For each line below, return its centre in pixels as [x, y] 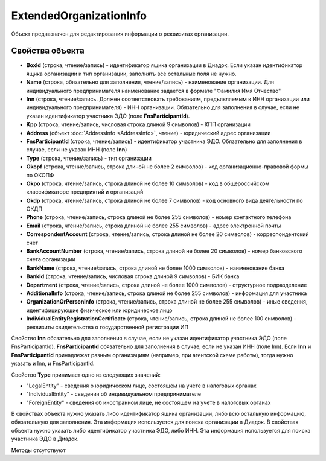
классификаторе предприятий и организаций [85, 192]
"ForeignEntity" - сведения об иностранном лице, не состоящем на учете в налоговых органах [149, 402]
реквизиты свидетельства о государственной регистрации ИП [107, 327]
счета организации [51, 259]
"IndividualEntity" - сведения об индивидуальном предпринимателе [114, 394]
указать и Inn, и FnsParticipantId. [53, 364]
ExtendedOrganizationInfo [79, 16]
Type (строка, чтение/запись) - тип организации [89, 158]
